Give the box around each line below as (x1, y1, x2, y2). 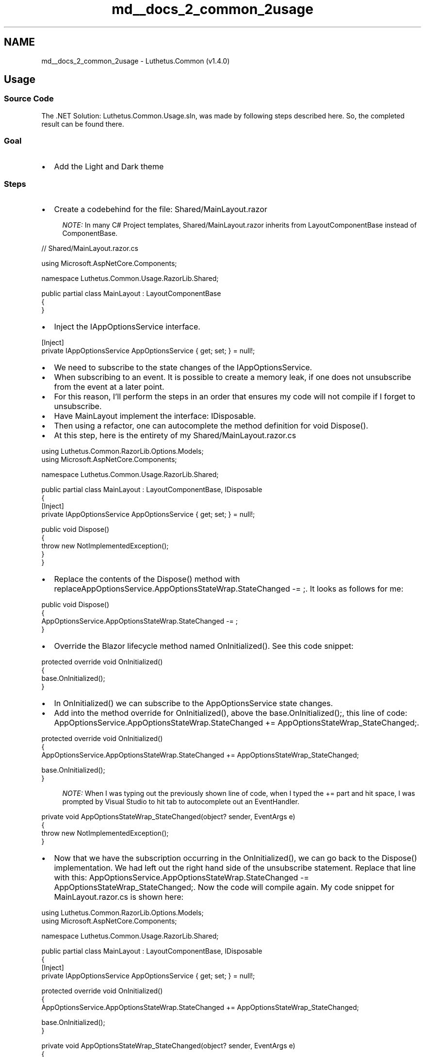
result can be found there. (41, 119, 124, 128)
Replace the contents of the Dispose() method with (54, 574, 240, 584)
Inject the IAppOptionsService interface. (54, 322, 200, 332)
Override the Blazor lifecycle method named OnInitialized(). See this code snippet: (54, 641, 354, 651)
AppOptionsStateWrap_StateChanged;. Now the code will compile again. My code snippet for (54, 882, 394, 892)
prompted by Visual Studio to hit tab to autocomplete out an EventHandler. (62, 797, 299, 806)
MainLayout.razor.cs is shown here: (54, 892, 184, 902)
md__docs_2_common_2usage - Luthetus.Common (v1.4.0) (41, 56, 230, 65)
